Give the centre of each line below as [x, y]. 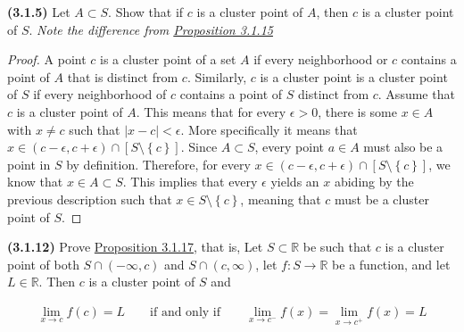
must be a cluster [381, 199]
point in [29, 164]
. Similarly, [217, 76]
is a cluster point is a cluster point [354, 76]
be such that [337, 247]
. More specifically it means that [269, 129]
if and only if [186, 312]
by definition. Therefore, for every [158, 164]
